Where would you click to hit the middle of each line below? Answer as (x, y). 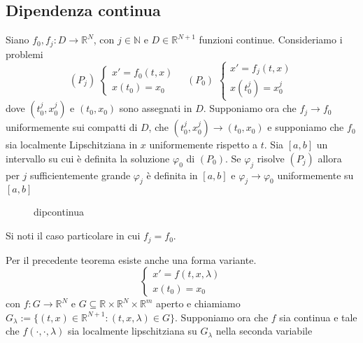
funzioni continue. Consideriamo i (271, 40)
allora (330, 158)
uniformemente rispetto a (204, 145)
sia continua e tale (318, 317)
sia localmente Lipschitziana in (72, 145)
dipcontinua (59, 212)
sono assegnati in (156, 108)
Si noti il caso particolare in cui (73, 236)
